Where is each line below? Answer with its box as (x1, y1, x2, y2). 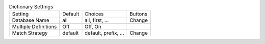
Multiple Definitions (12, 23, 57, 30)
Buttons (129, 11, 148, 17)
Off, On (84, 23, 102, 30)
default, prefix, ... (84, 29, 125, 36)
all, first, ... (84, 17, 109, 24)
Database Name (12, 17, 50, 24)
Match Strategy (12, 29, 48, 36)
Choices (84, 11, 104, 17)
